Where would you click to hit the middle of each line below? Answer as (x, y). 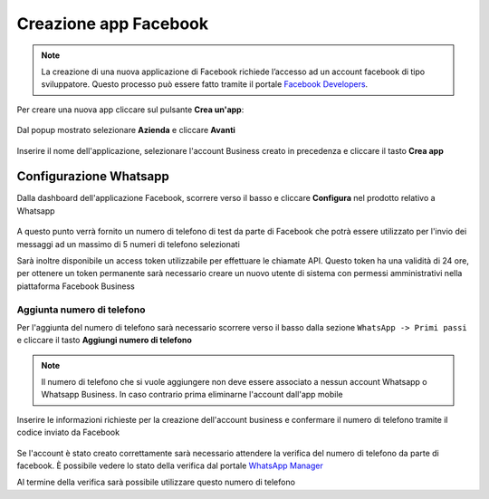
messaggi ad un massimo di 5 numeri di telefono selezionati (128, 244)
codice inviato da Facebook (68, 432)
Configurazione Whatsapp (93, 177)
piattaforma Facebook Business (76, 286)
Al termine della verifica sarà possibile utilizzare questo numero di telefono (156, 482)
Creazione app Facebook (112, 24)
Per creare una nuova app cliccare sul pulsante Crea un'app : (130, 110)
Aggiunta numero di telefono (81, 310)
